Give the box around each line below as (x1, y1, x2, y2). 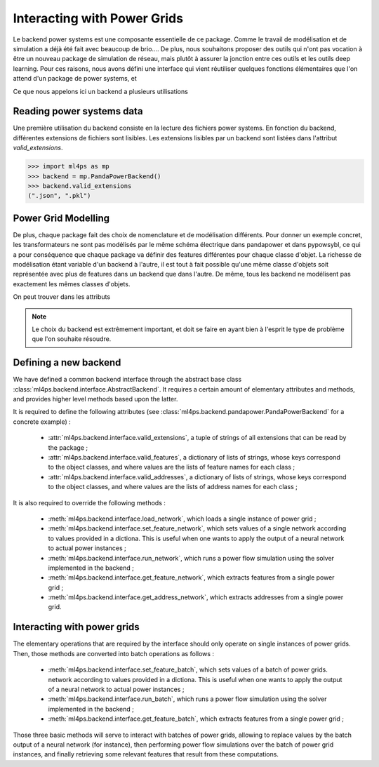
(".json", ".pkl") (27, 192, 91, 200)
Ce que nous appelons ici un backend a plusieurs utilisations (13, 87, 189, 95)
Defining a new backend (13, 356, 121, 368)
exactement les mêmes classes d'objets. (13, 279, 131, 288)
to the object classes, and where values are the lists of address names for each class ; (48, 483, 298, 491)
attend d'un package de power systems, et (13, 74, 137, 83)
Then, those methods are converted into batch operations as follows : (13, 649, 214, 658)
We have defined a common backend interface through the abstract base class (13, 375, 242, 384)
